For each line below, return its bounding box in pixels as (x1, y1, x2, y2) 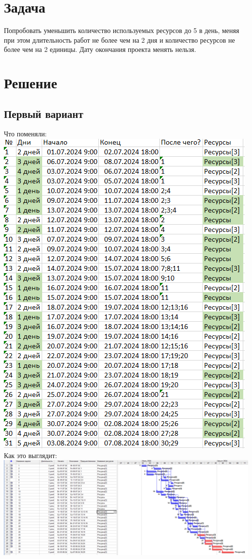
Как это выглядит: (4, 450, 57, 460)
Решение (4, 73, 57, 93)
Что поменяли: (4, 129, 47, 139)
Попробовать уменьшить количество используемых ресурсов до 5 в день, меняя (4, 25, 239, 35)
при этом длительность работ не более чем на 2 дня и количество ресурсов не (4, 34, 235, 45)
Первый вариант (4, 106, 83, 121)
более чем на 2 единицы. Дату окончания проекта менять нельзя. (4, 44, 196, 54)
